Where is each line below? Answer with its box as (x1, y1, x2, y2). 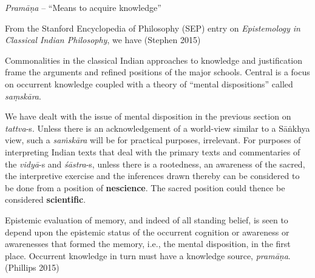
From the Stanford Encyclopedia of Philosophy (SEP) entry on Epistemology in (5, 21, 300, 34)
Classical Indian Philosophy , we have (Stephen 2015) (5, 33, 201, 46)
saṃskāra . (5, 89, 41, 102)
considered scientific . (5, 193, 86, 206)
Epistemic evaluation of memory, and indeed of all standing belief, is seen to (5, 213, 288, 226)
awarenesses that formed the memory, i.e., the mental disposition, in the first (5, 237, 291, 250)
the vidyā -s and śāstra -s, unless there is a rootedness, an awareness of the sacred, (5, 157, 305, 170)
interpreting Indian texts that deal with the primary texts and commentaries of (5, 145, 300, 158)
